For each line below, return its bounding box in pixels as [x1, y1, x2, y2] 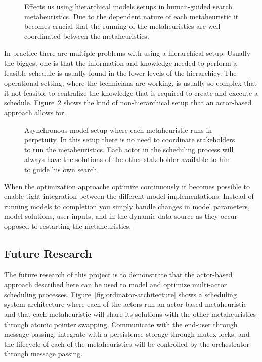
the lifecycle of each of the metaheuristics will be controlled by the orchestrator [4, 338, 249, 349]
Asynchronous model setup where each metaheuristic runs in [24, 124, 212, 135]
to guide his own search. [24, 164, 99, 174]
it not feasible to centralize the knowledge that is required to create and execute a [4, 87, 258, 98]
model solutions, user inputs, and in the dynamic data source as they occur [4, 211, 238, 221]
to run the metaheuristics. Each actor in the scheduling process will [24, 144, 234, 154]
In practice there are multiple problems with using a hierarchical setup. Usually [4, 48, 251, 58]
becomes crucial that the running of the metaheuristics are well [24, 21, 221, 31]
